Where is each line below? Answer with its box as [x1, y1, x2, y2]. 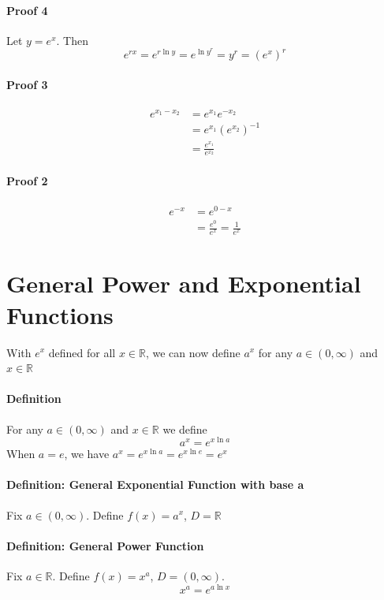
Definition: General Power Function [6, 537, 204, 553]
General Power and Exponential [6, 267, 361, 300]
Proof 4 [6, 2, 48, 18]
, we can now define [145, 344, 240, 360]
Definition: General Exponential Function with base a [6, 476, 304, 493]
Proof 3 [6, 76, 48, 92]
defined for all [48, 344, 116, 360]
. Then [56, 32, 88, 48]
